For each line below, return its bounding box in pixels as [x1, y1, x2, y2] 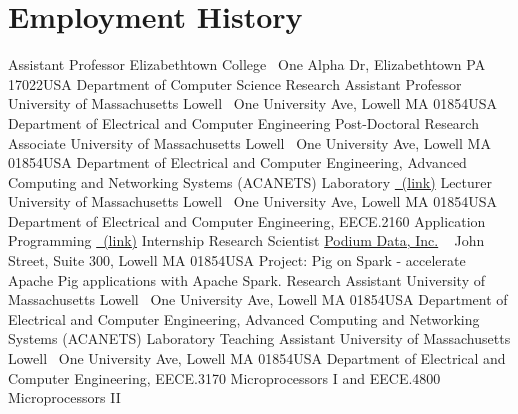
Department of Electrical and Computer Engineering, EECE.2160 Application [8, 210, 486, 231]
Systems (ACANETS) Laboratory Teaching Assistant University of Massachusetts [8, 328, 511, 349]
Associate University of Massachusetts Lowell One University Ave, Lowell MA [8, 132, 491, 153]
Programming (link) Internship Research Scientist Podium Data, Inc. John [8, 230, 485, 251]
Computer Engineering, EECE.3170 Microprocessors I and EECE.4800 [8, 367, 441, 388]
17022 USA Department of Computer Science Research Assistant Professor [8, 73, 462, 94]
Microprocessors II [8, 387, 121, 408]
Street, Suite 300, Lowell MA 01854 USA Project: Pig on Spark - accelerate [8, 250, 466, 271]
